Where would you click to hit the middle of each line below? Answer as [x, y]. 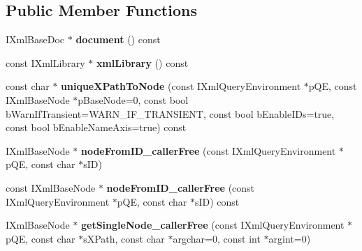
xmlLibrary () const [142, 62]
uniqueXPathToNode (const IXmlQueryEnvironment [181, 86]
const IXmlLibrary [45, 62]
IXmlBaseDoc [35, 39]
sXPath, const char [124, 238]
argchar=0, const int [217, 238]
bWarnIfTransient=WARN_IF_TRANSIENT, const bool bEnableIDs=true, [170, 113]
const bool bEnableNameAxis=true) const [96, 127]
